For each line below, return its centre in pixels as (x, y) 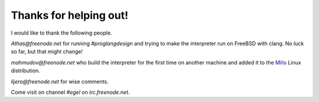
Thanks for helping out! (70, 15)
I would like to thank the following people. (61, 33)
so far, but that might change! (47, 52)
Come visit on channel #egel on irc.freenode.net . (70, 92)
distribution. (26, 71)
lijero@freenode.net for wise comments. (60, 81)
